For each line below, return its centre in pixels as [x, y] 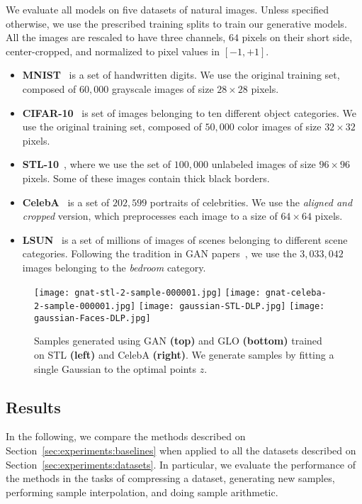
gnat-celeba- [296, 292]
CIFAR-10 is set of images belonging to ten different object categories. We [189, 112]
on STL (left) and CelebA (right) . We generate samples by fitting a [184, 355]
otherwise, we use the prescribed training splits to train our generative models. [176, 23]
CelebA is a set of [66, 202]
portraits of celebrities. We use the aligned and [251, 202]
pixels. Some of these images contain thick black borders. [146, 178]
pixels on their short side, [297, 37]
